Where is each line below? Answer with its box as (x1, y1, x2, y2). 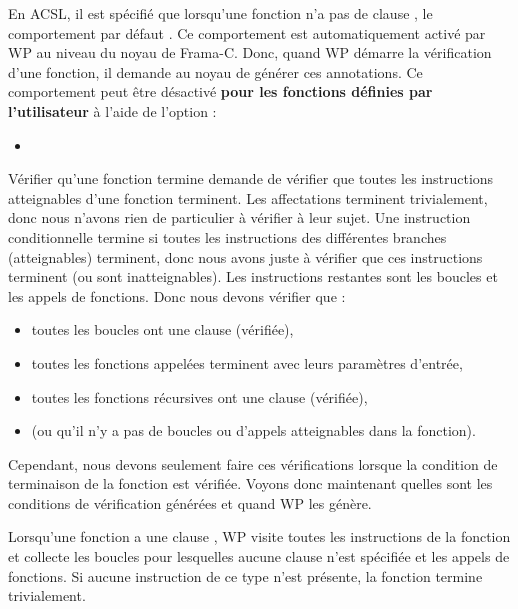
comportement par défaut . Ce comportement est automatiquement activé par (8, 22, 486, 43)
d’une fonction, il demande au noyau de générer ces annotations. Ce (8, 61, 423, 82)
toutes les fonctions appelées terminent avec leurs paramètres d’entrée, (31, 352, 463, 373)
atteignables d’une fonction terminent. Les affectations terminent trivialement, (8, 187, 488, 208)
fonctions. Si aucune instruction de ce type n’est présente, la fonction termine (8, 565, 483, 586)
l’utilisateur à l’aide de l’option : (8, 100, 217, 121)
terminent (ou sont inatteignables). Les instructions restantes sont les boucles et (8, 266, 498, 287)
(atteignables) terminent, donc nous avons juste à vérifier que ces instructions (8, 246, 483, 267)
